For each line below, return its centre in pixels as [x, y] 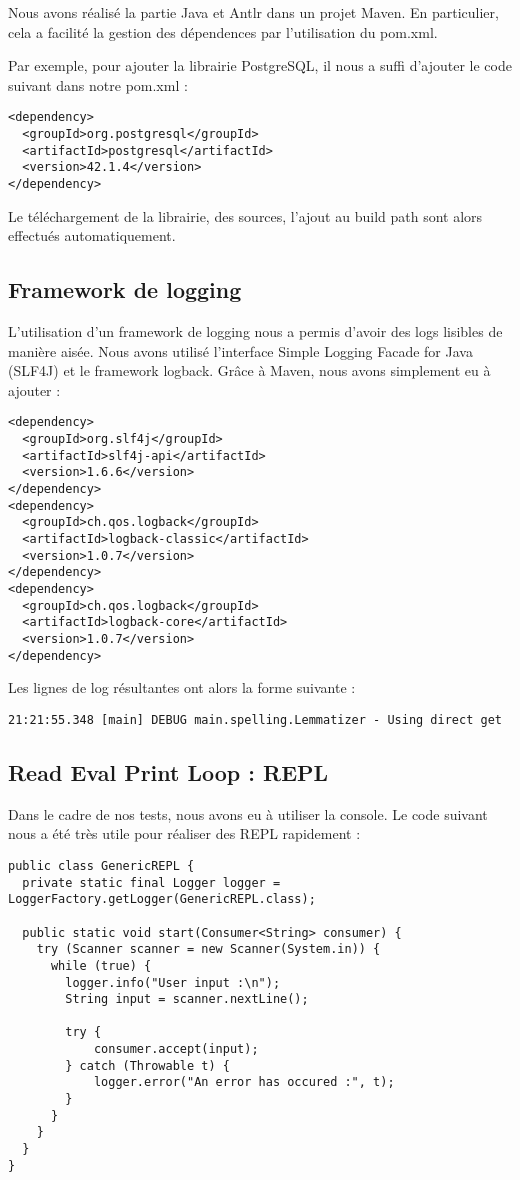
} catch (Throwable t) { [147, 1065]
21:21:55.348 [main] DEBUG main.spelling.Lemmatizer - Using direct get [255, 719]
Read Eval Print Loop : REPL [168, 771]
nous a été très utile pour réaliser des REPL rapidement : [184, 833]
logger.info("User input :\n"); [173, 982]
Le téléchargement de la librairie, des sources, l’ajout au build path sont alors [245, 215]
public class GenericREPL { [101, 865]
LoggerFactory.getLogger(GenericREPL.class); [162, 899]
